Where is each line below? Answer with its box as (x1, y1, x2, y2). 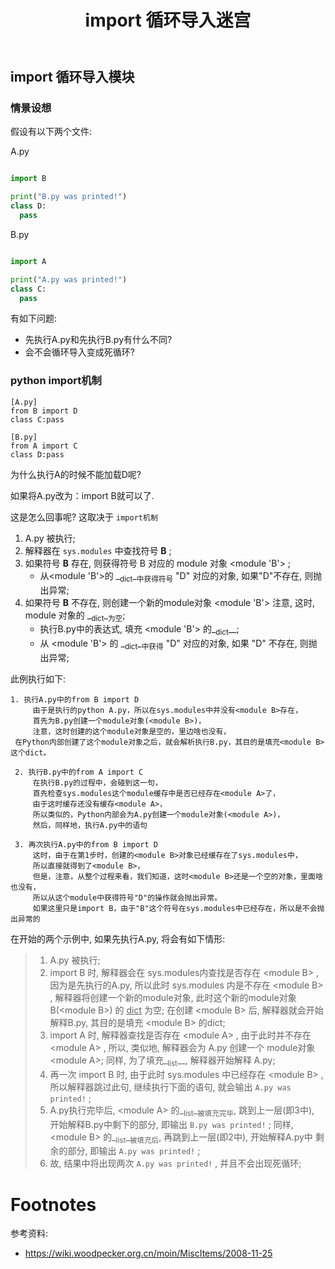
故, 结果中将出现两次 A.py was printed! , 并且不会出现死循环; (49, 1157, 302, 1170)
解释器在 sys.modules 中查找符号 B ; (24, 544, 172, 556)
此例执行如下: (10, 672, 67, 685)
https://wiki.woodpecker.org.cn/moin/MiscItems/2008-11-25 (24, 1247, 273, 1260)
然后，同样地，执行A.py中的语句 (32, 820, 148, 830)
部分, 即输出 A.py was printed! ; (67, 1145, 201, 1157)
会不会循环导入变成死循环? (24, 346, 135, 358)
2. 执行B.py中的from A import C (14, 767, 144, 777)
